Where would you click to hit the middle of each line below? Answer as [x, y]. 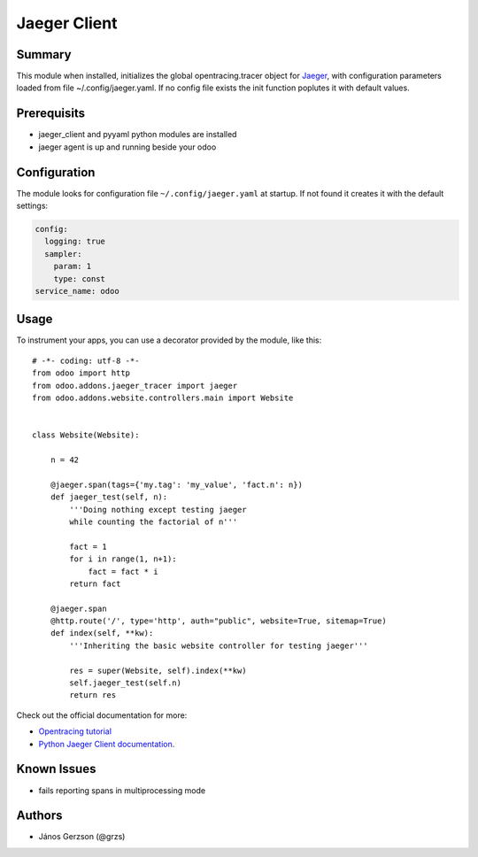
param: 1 [73, 266]
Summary [44, 54]
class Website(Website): [86, 435]
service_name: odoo [77, 291]
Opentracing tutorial [75, 731]
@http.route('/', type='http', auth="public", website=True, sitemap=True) [218, 621]
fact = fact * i [123, 571]
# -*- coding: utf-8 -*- [86, 360]
